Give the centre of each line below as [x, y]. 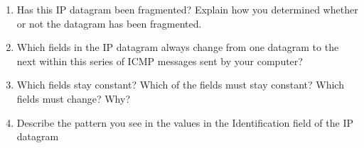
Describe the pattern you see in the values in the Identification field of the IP [185, 122]
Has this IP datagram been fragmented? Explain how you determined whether [187, 9]
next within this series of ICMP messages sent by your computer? [160, 61]
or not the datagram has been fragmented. [109, 23]
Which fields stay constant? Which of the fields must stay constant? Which [180, 85]
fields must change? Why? [73, 98]
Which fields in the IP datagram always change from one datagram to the [178, 47]
